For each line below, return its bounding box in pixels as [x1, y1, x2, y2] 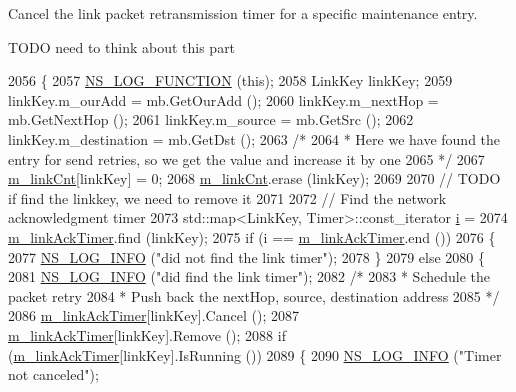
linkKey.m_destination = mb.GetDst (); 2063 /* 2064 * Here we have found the [8, 128, 501, 149]
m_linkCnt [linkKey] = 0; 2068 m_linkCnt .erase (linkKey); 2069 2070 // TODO [8, 168, 501, 189]
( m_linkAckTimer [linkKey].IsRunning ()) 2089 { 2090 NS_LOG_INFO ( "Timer [8, 344, 502, 365]
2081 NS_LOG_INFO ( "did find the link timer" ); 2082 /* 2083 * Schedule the [8, 266, 491, 287]
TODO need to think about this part [8, 36, 236, 57]
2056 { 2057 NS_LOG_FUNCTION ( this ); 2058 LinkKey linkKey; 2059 [8, 70, 453, 91]
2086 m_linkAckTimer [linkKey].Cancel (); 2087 [8, 305, 299, 326]
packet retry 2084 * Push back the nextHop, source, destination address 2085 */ [8, 285, 500, 306]
